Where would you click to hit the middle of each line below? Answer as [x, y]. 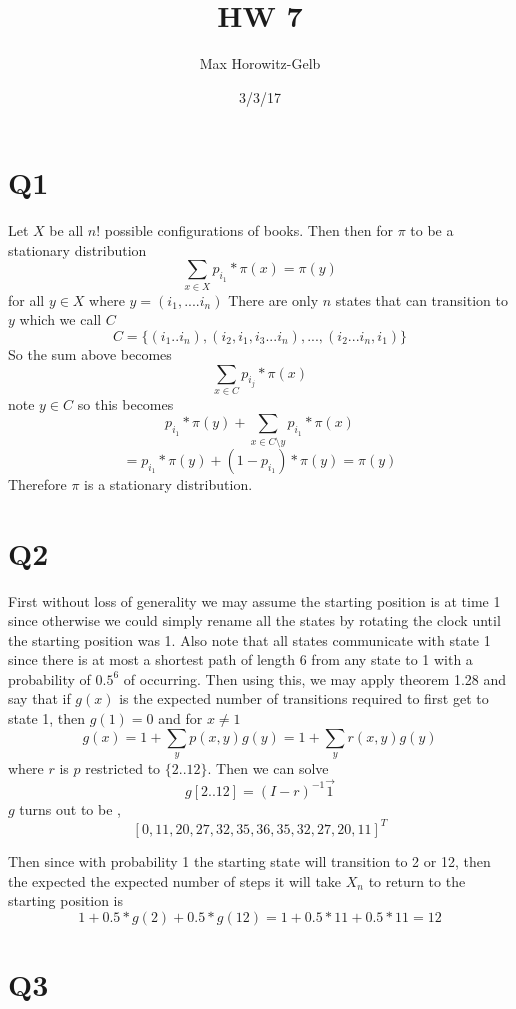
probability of [49, 678]
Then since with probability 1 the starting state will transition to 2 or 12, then [249, 860]
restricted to [123, 768]
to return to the [417, 880]
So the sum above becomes [90, 353]
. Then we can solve [268, 768]
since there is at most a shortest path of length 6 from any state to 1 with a [240, 659]
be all [66, 230]
